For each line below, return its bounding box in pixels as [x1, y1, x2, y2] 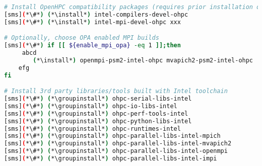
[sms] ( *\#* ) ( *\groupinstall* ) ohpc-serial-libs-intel [4, 95, 192, 103]
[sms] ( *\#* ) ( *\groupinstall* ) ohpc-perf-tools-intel [4, 110, 188, 117]
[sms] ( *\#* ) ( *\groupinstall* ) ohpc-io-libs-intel [4, 102, 177, 110]
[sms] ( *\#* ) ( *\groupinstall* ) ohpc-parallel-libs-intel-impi [4, 155, 217, 162]
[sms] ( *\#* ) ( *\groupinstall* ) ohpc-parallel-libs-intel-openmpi [4, 147, 228, 155]
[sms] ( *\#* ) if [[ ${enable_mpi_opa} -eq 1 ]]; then [4, 42, 181, 49]
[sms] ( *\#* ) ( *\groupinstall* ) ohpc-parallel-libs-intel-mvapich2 [4, 140, 232, 147]
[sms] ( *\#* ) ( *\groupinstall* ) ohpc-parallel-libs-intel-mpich [4, 132, 221, 140]
